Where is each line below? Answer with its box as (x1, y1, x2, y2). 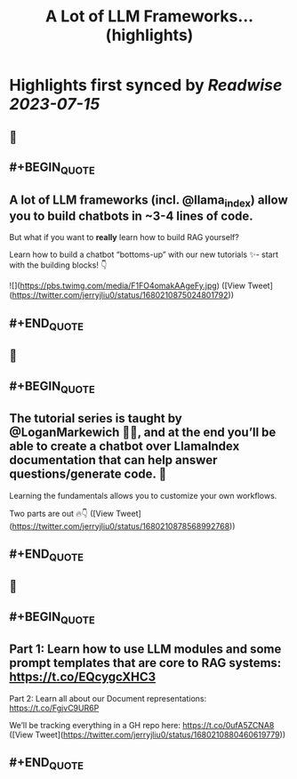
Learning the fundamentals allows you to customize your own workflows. (9, 490, 277, 501)
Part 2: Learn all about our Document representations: (9, 693, 207, 703)
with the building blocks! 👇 (9, 260, 108, 270)
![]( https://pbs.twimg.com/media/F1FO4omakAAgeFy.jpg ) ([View (9, 280, 246, 291)
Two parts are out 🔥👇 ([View (9, 508, 114, 518)
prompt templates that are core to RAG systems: (9, 655, 282, 671)
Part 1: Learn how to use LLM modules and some (9, 642, 282, 657)
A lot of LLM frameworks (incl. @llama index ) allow (9, 192, 288, 210)
